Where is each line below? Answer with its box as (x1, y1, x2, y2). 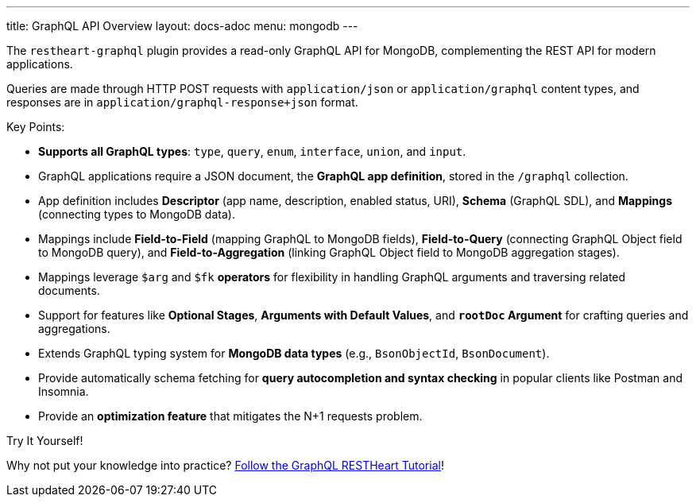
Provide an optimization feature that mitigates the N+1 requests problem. (38, 409, 423, 423)
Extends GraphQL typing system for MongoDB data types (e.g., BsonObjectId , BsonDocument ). (38, 346, 550, 360)
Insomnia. (38, 385, 89, 398)
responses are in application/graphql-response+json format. (6, 95, 358, 109)
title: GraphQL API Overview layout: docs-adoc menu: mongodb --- (6, 19, 358, 33)
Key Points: (6, 120, 65, 133)
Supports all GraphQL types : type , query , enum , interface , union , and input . (38, 145, 466, 158)
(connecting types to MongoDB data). (38, 207, 235, 221)
